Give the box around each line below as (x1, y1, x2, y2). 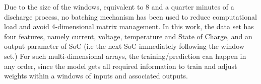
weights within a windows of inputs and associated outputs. (4, 70, 188, 81)
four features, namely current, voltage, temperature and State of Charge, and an (4, 31, 252, 41)
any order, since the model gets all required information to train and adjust (4, 60, 237, 71)
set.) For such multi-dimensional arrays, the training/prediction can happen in (4, 50, 246, 61)
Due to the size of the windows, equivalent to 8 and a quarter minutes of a (4, 2, 234, 12)
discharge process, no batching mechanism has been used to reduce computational (4, 11, 257, 22)
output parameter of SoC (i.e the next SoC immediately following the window (4, 41, 244, 51)
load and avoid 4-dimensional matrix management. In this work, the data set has (4, 21, 254, 32)
